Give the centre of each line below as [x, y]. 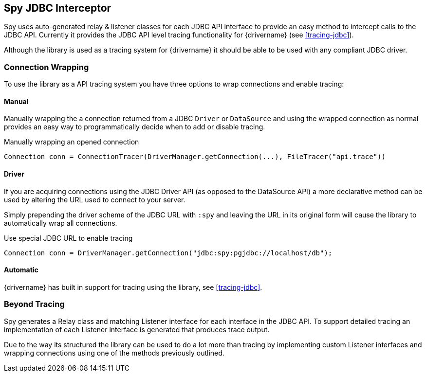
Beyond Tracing [34, 304]
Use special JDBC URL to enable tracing [68, 238]
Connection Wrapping [46, 67]
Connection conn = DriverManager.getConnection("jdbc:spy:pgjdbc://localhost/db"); [168, 253]
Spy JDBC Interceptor [58, 8]
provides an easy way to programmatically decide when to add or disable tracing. [135, 127]
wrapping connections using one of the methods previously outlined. [114, 353]
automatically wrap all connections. [61, 223]
